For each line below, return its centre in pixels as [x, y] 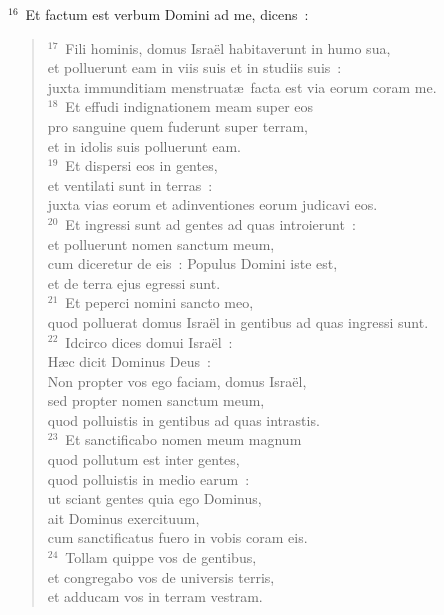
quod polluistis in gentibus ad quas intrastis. [183, 419]
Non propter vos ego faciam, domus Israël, [177, 380]
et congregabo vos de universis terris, [161, 576]
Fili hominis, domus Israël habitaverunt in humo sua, [228, 47]
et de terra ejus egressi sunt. [134, 282]
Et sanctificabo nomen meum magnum [183, 439]
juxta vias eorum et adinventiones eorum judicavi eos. [212, 204]
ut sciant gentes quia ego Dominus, [154, 498]
